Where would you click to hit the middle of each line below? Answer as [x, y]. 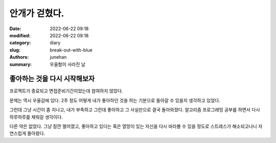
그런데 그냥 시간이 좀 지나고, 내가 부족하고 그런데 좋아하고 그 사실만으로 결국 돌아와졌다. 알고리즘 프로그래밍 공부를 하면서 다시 [135, 110]
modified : [20, 35]
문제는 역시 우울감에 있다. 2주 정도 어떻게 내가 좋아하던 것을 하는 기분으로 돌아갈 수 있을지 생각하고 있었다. [115, 100]
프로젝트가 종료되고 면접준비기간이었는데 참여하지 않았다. [66, 91]
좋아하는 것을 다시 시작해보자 [52, 79]
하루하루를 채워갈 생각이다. [36, 117]
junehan [58, 57]
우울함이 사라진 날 [67, 64]
